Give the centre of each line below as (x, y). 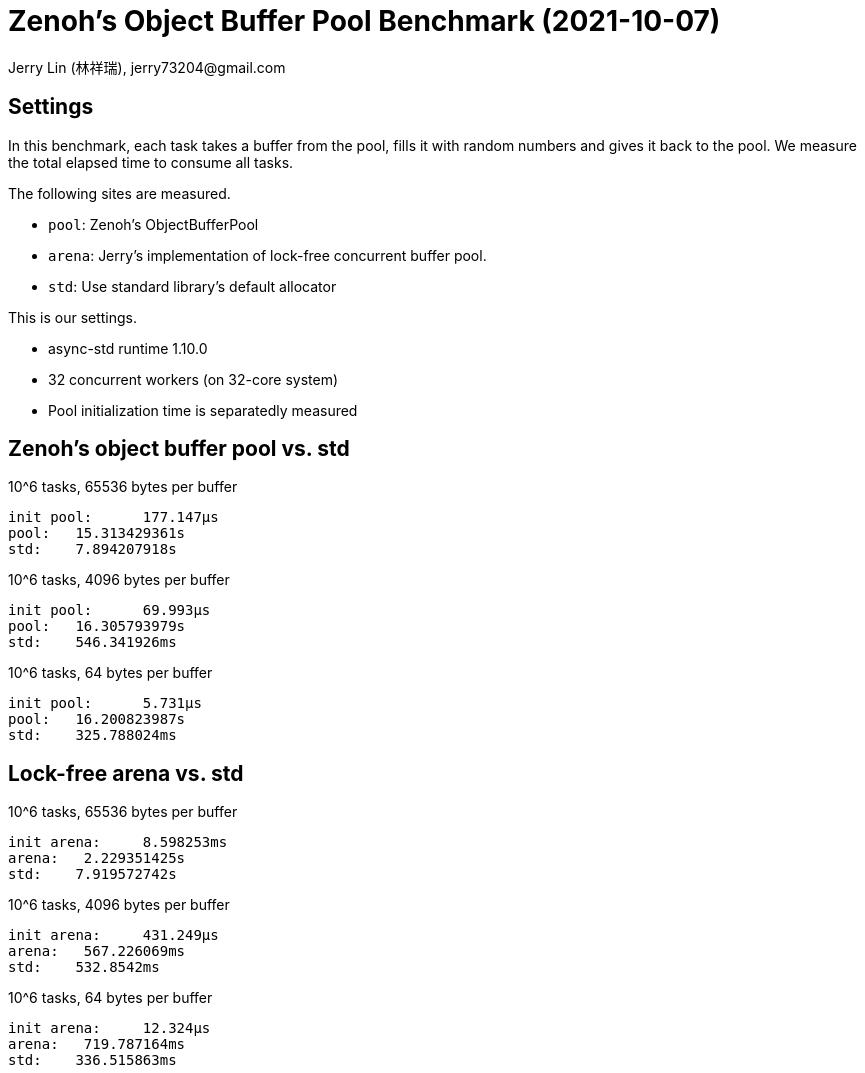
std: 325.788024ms (92, 735)
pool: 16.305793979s (97, 626)
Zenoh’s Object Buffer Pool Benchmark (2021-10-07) (364, 21)
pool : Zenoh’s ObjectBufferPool (153, 224)
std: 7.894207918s (92, 549)
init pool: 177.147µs (113, 517)
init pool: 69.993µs (109, 610)
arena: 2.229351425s (97, 858)
